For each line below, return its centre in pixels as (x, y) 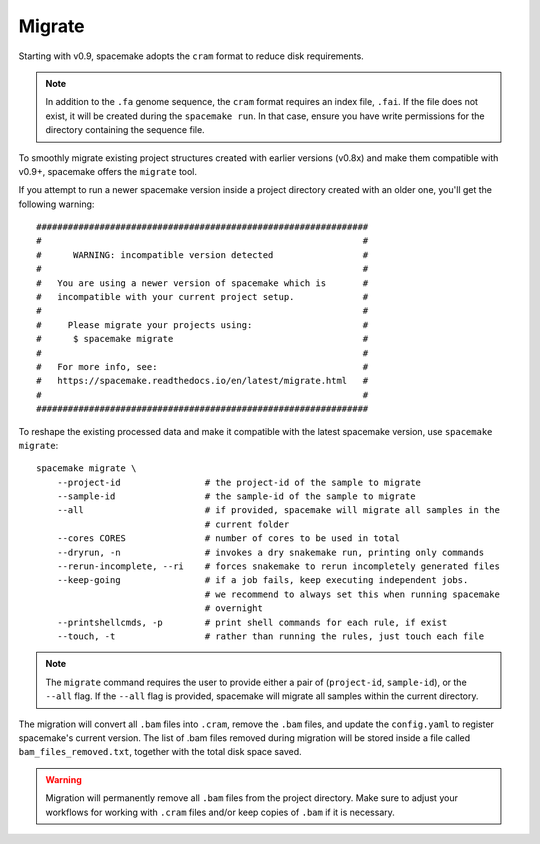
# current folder (247, 524)
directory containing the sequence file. (125, 130)
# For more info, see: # (202, 366)
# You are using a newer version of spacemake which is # (202, 283)
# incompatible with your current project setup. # (202, 297)
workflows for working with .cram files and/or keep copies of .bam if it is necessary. (220, 812)
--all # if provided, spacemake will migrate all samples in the (278, 510)
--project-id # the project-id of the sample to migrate (239, 482)
